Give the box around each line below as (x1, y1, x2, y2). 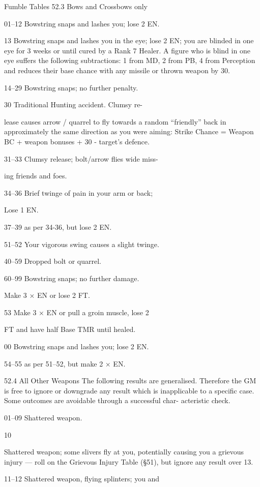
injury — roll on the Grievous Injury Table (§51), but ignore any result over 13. (4, 456, 253, 467)
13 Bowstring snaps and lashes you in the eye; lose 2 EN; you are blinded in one (4, 35, 254, 46)
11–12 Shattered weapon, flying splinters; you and (4, 473, 160, 484)
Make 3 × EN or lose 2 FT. (4, 290, 90, 300)
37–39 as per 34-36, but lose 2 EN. (4, 221, 112, 232)
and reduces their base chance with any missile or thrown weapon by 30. (4, 65, 230, 75)
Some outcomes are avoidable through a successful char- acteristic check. (4, 395, 230, 406)
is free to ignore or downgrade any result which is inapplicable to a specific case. (4, 385, 254, 395)
